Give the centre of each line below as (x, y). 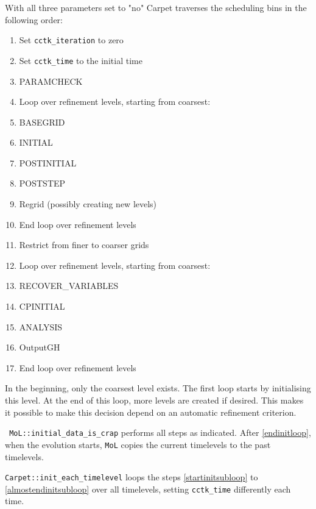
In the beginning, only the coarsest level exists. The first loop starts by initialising (158, 388)
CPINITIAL (42, 306)
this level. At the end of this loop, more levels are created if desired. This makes (154, 400)
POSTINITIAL (48, 162)
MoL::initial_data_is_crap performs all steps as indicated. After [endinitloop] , (160, 432)
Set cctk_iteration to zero (71, 40)
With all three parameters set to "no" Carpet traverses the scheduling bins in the (156, 7)
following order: (34, 19)
